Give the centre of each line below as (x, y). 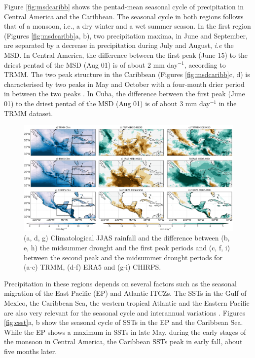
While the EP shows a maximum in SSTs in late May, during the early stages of (125, 332)
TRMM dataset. (29, 113)
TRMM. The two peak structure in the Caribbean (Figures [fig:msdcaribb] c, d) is (127, 74)
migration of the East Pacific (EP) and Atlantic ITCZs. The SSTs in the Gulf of (125, 293)
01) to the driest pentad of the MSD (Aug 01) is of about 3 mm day (107, 103)
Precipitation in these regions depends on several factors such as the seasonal (120, 283)
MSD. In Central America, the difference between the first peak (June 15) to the (126, 55)
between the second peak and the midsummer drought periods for (123, 257)
